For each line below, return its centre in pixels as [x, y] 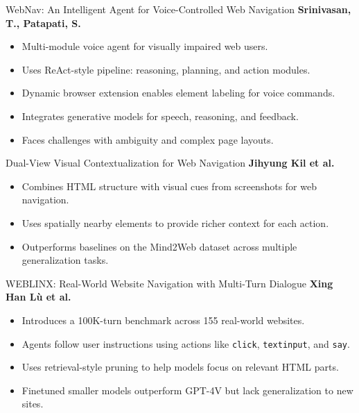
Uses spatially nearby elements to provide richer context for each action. [175, 222]
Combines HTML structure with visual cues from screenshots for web [169, 186]
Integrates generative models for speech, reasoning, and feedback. [160, 116]
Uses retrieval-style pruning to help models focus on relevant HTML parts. [180, 367]
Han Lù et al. [38, 297]
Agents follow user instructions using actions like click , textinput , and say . [186, 343]
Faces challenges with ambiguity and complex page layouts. [148, 139]
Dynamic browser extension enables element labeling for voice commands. [178, 93]
